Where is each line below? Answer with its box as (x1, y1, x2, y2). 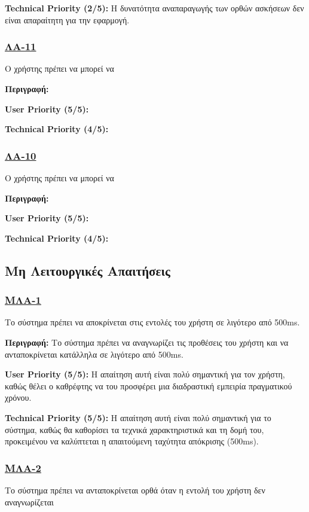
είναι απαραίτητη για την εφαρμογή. (5, 13, 130, 26)
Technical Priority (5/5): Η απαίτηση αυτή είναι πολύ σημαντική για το (5, 411, 271, 423)
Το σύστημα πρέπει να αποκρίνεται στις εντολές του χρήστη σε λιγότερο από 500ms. (5, 316, 300, 328)
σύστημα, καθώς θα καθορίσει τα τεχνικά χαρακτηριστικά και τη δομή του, (5, 423, 264, 435)
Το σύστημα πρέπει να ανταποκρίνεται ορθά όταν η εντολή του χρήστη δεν (5, 483, 265, 496)
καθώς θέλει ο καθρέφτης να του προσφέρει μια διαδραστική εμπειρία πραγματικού (5, 379, 292, 392)
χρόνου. (5, 391, 32, 404)
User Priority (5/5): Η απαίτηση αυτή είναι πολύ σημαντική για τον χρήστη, (5, 368, 285, 380)
